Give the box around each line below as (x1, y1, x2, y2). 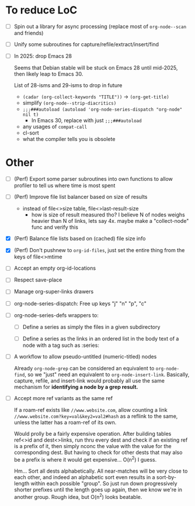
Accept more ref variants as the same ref (13, 394, 113, 401)
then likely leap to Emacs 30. (13, 71, 83, 78)
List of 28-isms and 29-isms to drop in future (13, 82, 123, 89)
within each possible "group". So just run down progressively (30, 480, 177, 487)
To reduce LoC (5, 4, 78, 17)
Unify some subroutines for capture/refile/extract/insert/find (13, 41, 159, 47)
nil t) (22, 112, 39, 118)
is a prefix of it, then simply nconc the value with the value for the (13, 442, 172, 449)
